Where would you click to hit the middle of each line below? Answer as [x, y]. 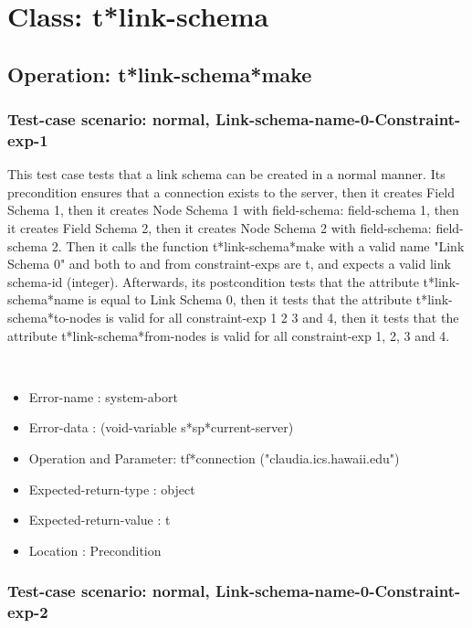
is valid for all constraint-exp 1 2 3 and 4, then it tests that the [282, 318]
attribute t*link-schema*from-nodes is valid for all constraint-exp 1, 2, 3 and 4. [229, 335]
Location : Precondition [95, 550]
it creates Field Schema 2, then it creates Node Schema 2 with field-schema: [220, 228]
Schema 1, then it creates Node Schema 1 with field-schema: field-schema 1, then [233, 210]
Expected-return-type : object [112, 489]
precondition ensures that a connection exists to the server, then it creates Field [231, 192]
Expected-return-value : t [100, 520]
